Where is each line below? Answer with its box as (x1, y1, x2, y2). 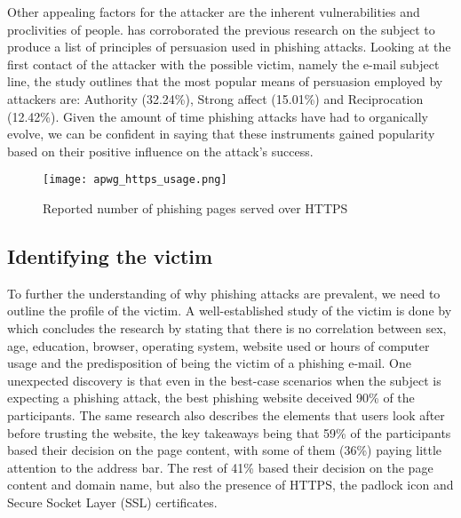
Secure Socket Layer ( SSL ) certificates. (7, 492, 218, 511)
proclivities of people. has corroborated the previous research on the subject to (7, 20, 435, 38)
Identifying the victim (7, 242, 213, 269)
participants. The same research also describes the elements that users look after (7, 405, 445, 424)
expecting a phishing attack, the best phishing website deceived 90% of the (7, 388, 415, 407)
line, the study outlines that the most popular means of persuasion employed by (7, 72, 443, 91)
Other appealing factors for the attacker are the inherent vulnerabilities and (7, 3, 420, 20)
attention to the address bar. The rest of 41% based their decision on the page (7, 458, 433, 476)
